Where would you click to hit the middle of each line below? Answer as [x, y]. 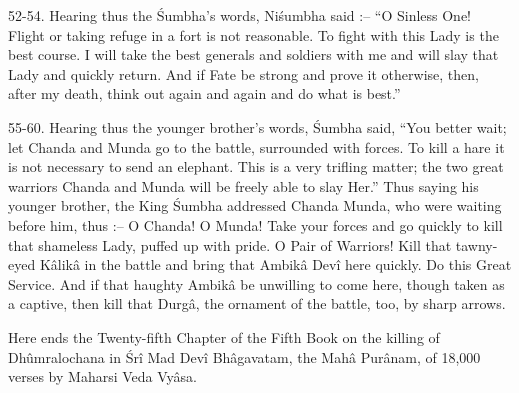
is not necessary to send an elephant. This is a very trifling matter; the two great [256, 166]
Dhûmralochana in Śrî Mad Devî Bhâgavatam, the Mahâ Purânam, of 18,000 [244, 356]
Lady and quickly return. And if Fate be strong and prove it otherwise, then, [243, 73]
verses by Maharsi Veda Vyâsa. [102, 376]
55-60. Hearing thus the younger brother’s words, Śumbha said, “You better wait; [257, 126]
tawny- [476, 244]
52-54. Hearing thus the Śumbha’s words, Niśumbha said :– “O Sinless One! [240, 15]
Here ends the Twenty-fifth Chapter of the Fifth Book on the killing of [224, 336]
